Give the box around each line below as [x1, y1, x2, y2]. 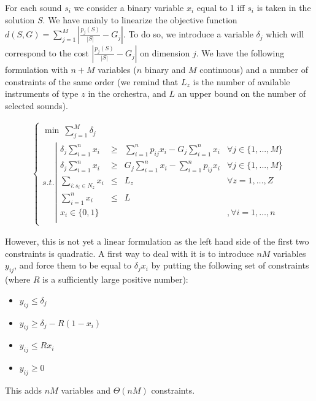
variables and [61, 383, 111, 396]
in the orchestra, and [88, 87, 166, 100]
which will [266, 28, 304, 40]
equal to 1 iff [196, 1, 245, 13]
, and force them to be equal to [14, 259, 132, 272]
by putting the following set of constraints [151, 259, 309, 272]
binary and [144, 63, 186, 76]
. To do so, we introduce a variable [123, 28, 253, 40]
